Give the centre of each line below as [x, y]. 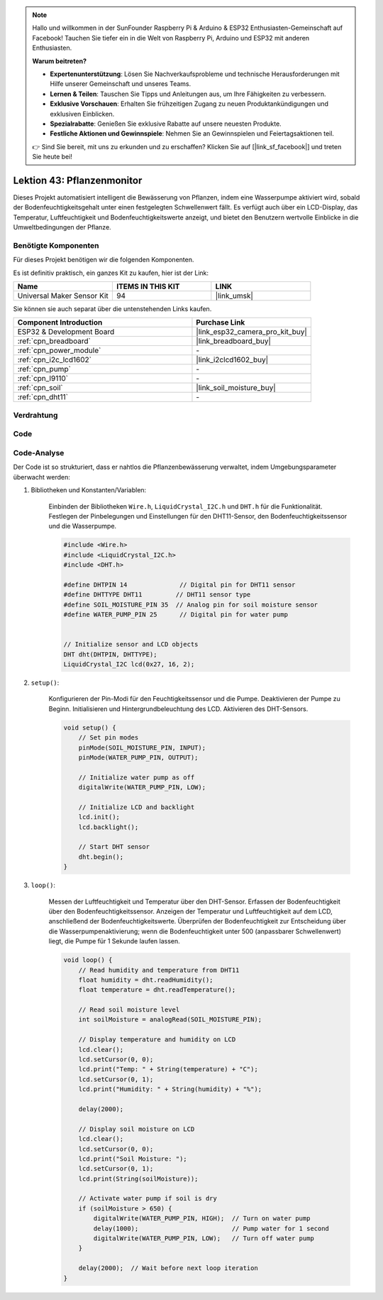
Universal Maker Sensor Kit [63, 296]
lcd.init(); [99, 817]
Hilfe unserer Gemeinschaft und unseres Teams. [121, 84]
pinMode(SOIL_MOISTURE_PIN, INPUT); [142, 747]
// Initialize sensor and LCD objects [131, 644]
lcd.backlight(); [109, 827]
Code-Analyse [39, 453]
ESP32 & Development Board [66, 332]
